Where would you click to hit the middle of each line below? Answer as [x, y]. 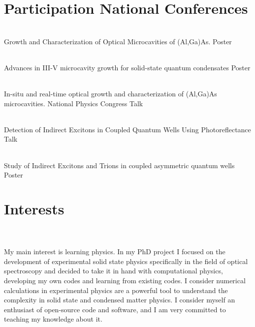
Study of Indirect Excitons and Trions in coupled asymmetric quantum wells [119, 165]
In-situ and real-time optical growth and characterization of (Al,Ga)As [111, 94]
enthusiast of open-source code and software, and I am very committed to [115, 309]
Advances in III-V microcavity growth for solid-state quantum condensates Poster [127, 67]
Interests [34, 209]
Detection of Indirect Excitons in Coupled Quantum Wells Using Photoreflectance [127, 129]
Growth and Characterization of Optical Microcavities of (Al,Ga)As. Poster [118, 41]
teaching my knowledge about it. [53, 319]
